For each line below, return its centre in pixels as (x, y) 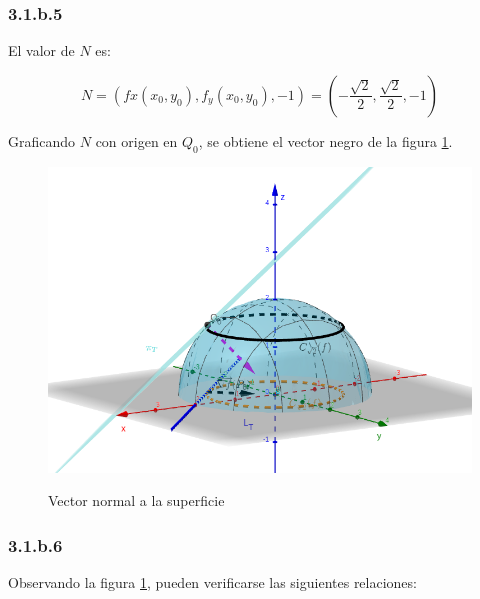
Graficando (42, 140)
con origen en (136, 140)
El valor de (41, 50)
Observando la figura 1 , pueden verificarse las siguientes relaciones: (212, 582)
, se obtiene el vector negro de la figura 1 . (325, 140)
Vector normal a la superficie (136, 500)
